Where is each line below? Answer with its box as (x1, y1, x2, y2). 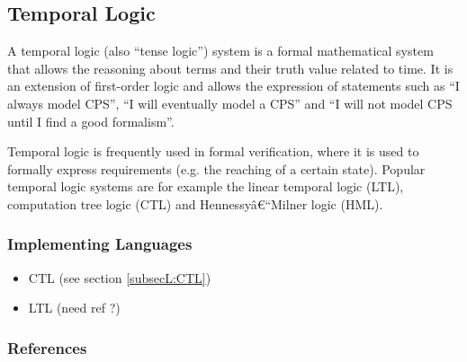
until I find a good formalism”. (7, 111, 175, 130)
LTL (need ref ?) (28, 298, 121, 317)
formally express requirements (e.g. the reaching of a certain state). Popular (7, 159, 426, 178)
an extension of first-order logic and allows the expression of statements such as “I (7, 76, 460, 95)
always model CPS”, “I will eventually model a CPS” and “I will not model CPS (7, 93, 453, 112)
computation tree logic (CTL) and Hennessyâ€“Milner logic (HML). (7, 194, 383, 213)
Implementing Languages (7, 233, 193, 255)
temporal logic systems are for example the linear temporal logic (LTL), (7, 177, 404, 196)
